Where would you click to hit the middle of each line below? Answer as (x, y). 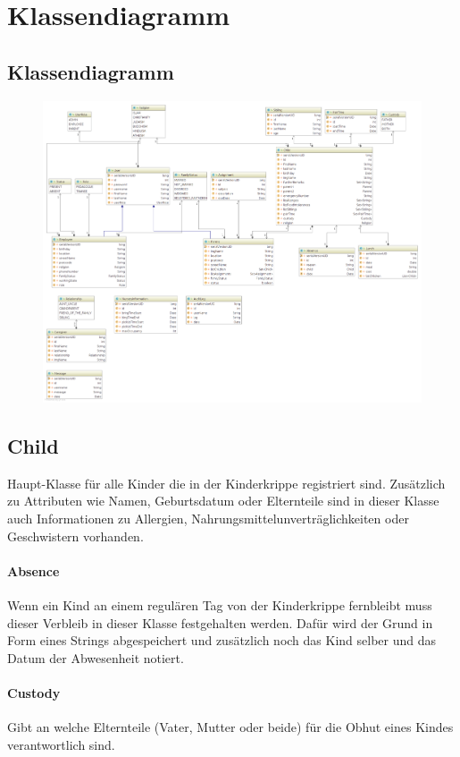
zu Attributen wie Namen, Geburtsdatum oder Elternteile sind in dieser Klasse (223, 501)
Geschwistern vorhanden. (75, 536)
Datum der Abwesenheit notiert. (96, 657)
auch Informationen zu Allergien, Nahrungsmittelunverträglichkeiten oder (208, 518)
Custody (34, 692)
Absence (33, 570)
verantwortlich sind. (61, 744)
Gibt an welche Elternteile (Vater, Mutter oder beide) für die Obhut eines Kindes (230, 727)
